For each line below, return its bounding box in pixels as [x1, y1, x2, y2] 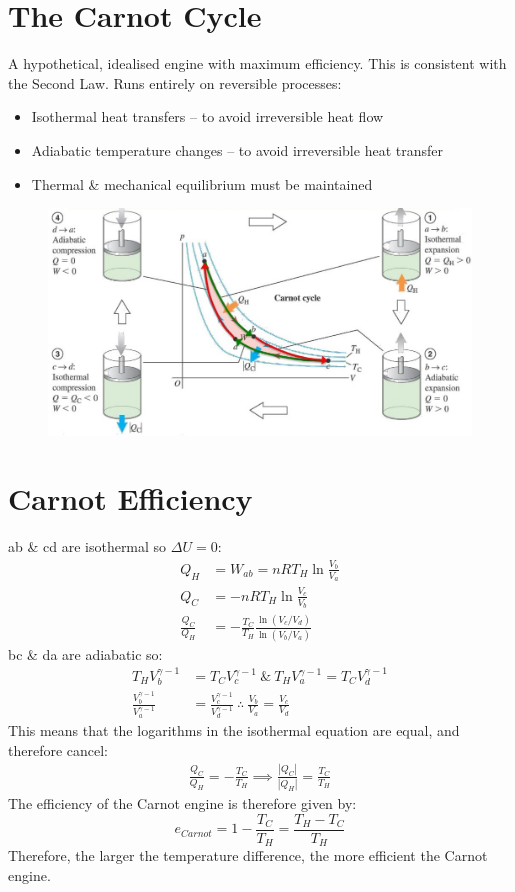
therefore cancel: [8, 739, 109, 760]
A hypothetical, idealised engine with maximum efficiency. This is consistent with [8, 53, 507, 74]
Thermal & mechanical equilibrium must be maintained [31, 173, 373, 194]
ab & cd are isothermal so [8, 536, 167, 557]
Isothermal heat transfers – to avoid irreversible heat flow [31, 106, 384, 127]
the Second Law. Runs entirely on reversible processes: [8, 72, 342, 93]
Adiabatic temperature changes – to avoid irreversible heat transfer [31, 139, 443, 160]
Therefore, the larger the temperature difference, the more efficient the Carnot [8, 845, 488, 866]
